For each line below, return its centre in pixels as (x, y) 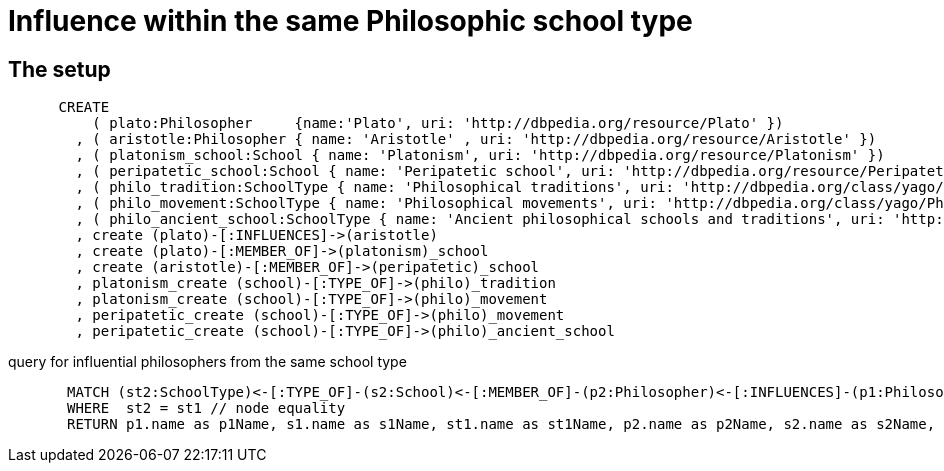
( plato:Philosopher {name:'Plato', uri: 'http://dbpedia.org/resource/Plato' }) (438, 123)
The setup (59, 69)
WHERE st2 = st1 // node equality (206, 408)
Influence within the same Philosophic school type (350, 21)
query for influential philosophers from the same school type (207, 362)
